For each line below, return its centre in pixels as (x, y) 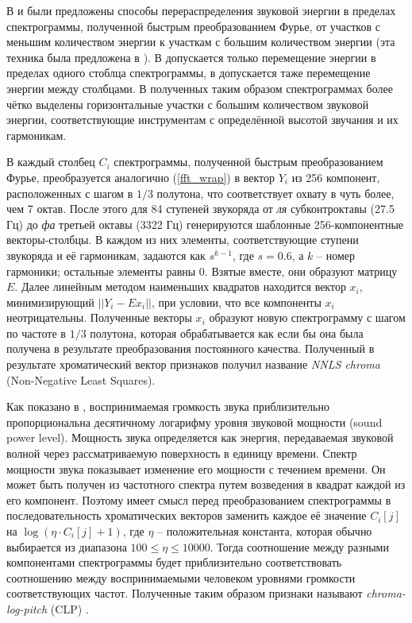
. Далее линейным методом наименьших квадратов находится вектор (180, 286)
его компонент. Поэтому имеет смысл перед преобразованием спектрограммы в (199, 499)
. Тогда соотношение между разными (299, 546)
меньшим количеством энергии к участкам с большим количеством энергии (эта (201, 42)
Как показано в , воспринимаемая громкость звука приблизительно (168, 406)
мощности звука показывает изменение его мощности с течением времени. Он (196, 468)
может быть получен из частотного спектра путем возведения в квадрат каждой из (206, 484)
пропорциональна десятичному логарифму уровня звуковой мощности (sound (194, 422)
